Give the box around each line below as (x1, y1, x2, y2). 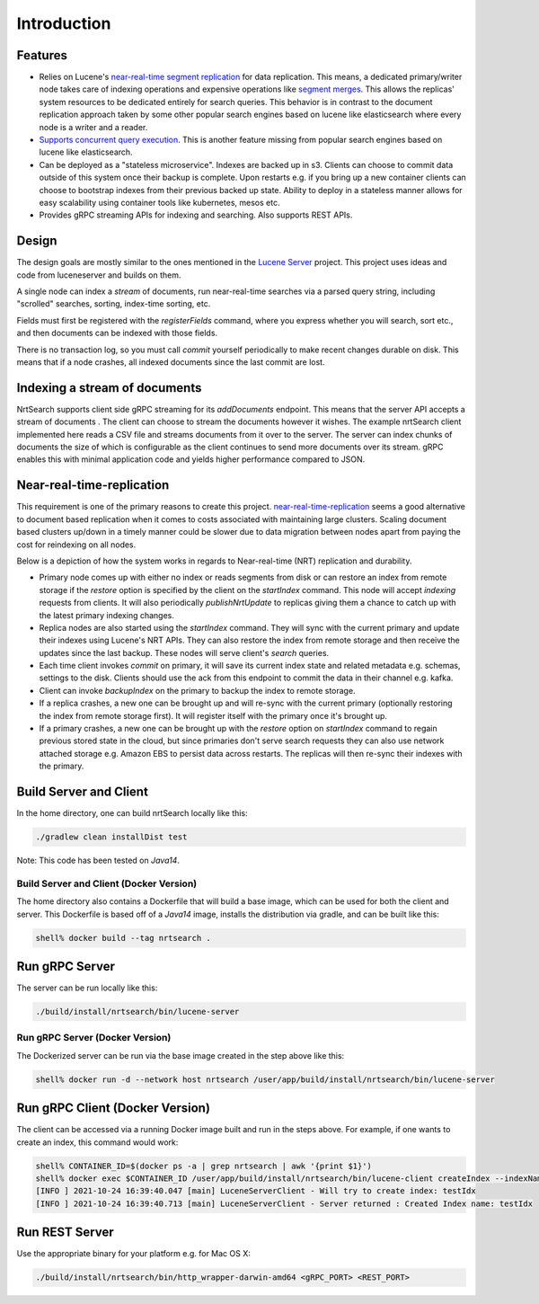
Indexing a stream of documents (16, 380, 202, 395)
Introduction (16, 13, 111, 33)
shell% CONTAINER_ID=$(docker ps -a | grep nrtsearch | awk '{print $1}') (35, 1160, 373, 1171)
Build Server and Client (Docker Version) (16, 877, 198, 890)
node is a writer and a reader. (39, 121, 148, 132)
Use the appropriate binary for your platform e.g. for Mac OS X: (16, 1248, 252, 1259)
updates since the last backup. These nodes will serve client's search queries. (39, 647, 330, 658)
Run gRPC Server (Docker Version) (16, 1032, 172, 1044)
